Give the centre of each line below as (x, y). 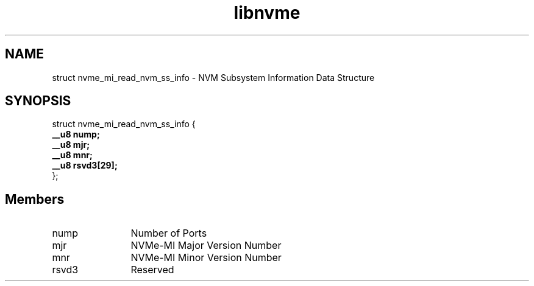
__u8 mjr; (71, 145)
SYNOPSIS (38, 101)
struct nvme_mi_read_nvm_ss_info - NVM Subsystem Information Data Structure (213, 77)
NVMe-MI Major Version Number (206, 246)
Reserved (152, 270)
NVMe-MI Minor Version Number (206, 258)
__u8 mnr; (72, 155)
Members (35, 199)
